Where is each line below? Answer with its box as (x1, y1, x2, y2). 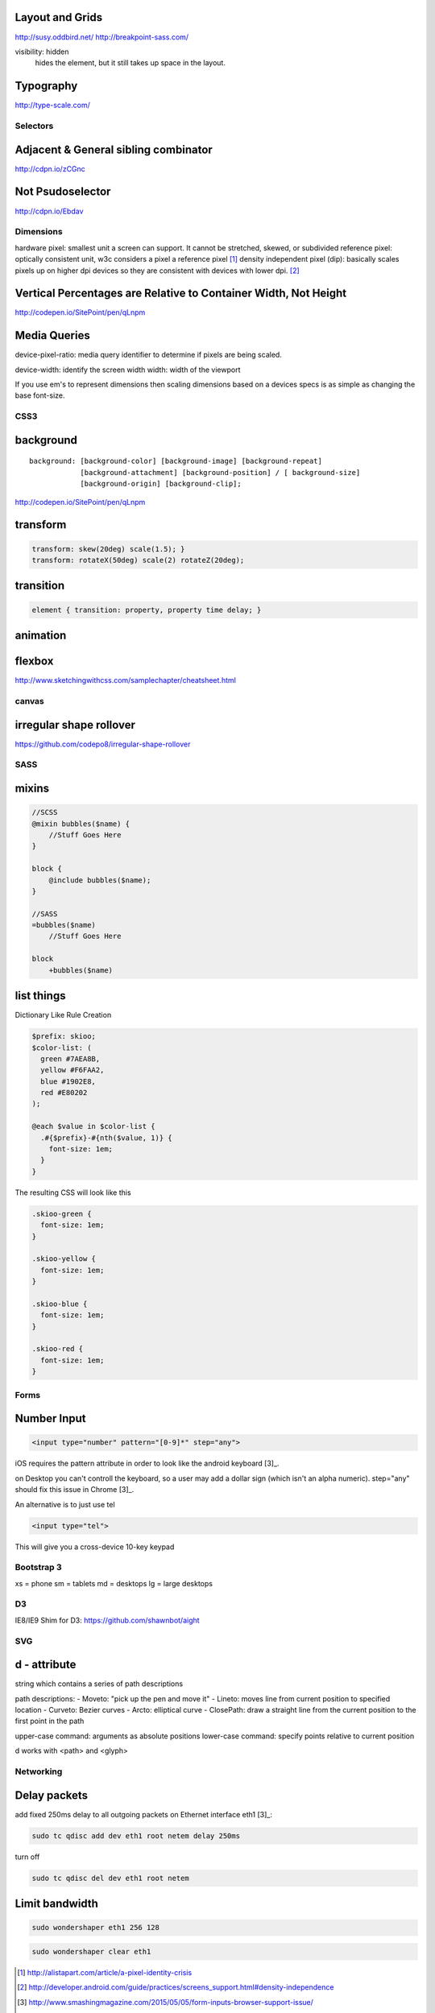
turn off (14, 1852, 40, 1862)
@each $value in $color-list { (31, 1122, 156, 1131)
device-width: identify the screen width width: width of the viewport (14, 365, 241, 374)
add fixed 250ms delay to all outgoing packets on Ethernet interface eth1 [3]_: (14, 1809, 273, 1819)
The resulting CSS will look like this (14, 1188, 132, 1197)
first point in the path (14, 1716, 85, 1726)
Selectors (14, 120, 54, 131)
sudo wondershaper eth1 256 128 (31, 1923, 160, 1932)
